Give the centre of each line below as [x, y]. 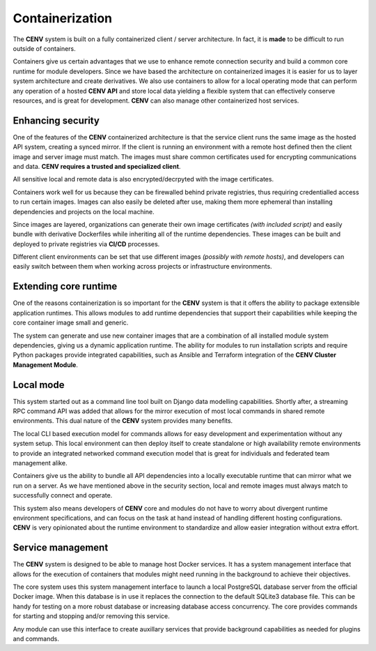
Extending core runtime [65, 286]
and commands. [36, 638]
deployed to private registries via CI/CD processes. [86, 244]
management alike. [40, 463]
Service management [61, 548]
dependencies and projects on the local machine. [84, 211]
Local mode [39, 385]
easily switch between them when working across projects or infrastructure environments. [142, 267]
